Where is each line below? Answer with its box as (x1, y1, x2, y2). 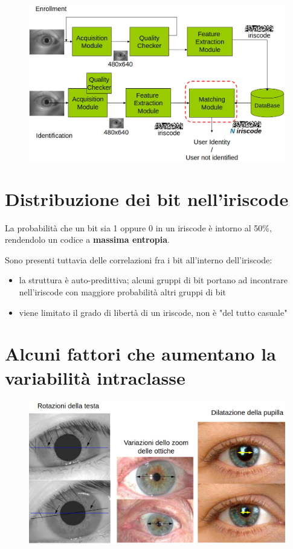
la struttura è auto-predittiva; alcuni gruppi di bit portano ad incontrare (19, 274, 288, 286)
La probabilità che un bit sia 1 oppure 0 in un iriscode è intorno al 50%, (5, 221, 272, 234)
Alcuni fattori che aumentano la (5, 341, 276, 366)
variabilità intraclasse (5, 365, 185, 390)
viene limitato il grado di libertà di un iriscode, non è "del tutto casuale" (19, 306, 288, 318)
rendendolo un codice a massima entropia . (5, 233, 170, 246)
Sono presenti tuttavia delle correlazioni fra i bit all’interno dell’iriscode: (5, 253, 272, 266)
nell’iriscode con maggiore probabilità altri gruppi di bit (19, 286, 226, 298)
